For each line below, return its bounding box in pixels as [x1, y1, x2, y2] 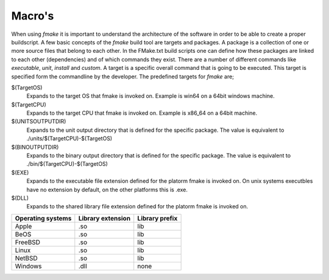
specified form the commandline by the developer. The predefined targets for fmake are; [11, 73, 235, 80]
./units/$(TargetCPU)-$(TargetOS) [26, 135, 113, 142]
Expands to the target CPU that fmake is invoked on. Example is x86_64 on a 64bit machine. [26, 109, 258, 117]
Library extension [78, 214, 131, 222]
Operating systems [15, 214, 72, 222]
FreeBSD [15, 237, 41, 246]
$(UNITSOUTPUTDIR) [11, 118, 66, 125]
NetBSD [15, 254, 38, 262]
